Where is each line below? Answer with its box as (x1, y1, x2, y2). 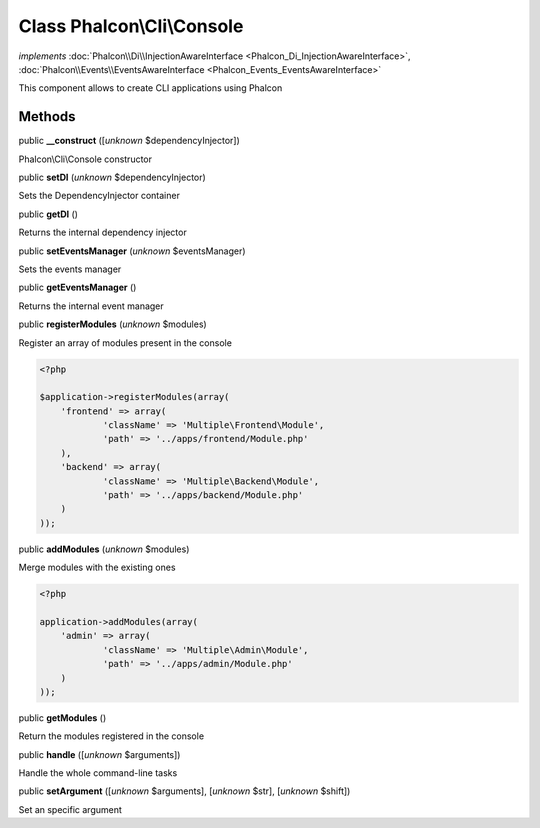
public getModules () (18, 711, 107, 724)
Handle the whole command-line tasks (18, 767, 178, 779)
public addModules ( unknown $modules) (18, 543, 190, 555)
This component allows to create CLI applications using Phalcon (18, 82, 283, 94)
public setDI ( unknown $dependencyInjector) (18, 171, 207, 184)
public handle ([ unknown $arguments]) (18, 748, 181, 760)
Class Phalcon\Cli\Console (18, 15, 244, 37)
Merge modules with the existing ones (18, 561, 176, 574)
